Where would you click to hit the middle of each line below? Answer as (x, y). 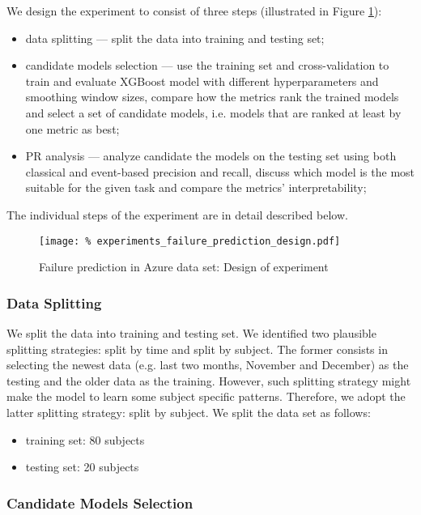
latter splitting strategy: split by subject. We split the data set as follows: (189, 412)
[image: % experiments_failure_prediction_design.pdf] (190, 241)
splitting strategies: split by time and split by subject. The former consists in (197, 349)
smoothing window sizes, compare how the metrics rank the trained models (212, 97)
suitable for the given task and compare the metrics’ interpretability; (196, 187)
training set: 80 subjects (85, 439)
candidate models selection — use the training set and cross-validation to (207, 65)
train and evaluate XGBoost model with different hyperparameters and (202, 81)
